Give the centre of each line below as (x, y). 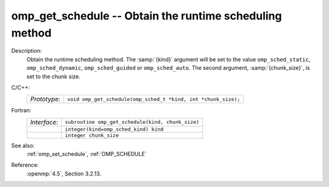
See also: (23, 145)
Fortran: (21, 110)
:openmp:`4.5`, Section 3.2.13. (64, 174)
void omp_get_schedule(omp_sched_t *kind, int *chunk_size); (154, 99)
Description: (27, 51)
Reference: (25, 165)
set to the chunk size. (53, 76)
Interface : (44, 122)
